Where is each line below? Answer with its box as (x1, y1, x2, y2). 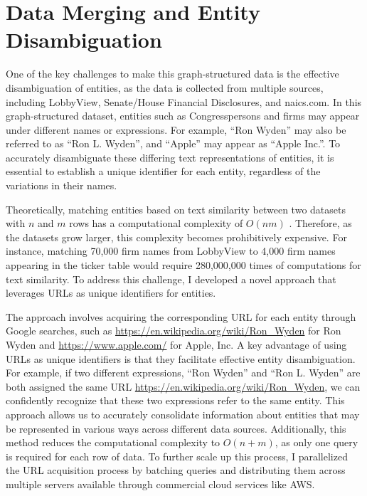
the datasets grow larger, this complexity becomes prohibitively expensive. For (6, 229, 347, 244)
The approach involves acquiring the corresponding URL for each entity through (6, 309, 356, 324)
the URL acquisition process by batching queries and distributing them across (6, 463, 346, 477)
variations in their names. (6, 178, 117, 193)
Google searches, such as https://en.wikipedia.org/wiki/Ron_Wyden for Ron (6, 323, 341, 338)
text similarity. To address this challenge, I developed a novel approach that (6, 271, 336, 286)
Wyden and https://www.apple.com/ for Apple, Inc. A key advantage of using (6, 337, 347, 352)
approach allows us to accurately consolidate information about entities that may (6, 406, 360, 421)
